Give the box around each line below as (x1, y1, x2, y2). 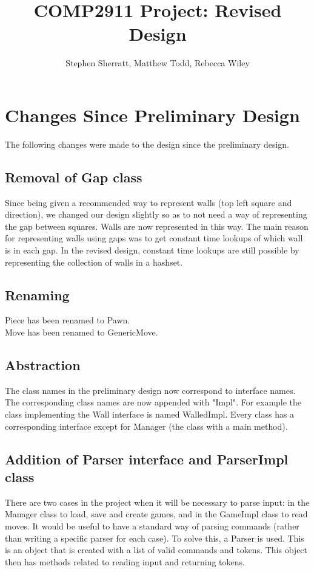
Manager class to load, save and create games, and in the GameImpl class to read (5, 508, 308, 520)
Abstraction (5, 355, 81, 374)
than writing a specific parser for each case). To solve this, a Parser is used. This (5, 531, 304, 544)
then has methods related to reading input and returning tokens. (5, 555, 245, 568)
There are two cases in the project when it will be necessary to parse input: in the (5, 495, 310, 508)
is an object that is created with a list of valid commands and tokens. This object (5, 543, 308, 556)
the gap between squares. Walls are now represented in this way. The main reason (5, 219, 309, 232)
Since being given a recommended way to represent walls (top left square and (5, 196, 292, 208)
